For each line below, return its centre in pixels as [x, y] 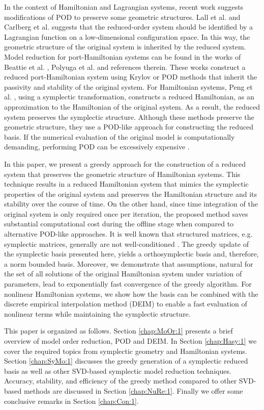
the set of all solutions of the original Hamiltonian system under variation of [123, 274]
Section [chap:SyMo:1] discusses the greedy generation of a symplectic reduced [126, 361]
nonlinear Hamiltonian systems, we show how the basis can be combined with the [131, 293]
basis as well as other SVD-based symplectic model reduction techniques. [118, 370]
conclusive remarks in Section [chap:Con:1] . [71, 401]
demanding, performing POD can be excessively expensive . [97, 147]
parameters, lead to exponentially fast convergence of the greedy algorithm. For [128, 284]
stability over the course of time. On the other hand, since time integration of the [131, 204]
